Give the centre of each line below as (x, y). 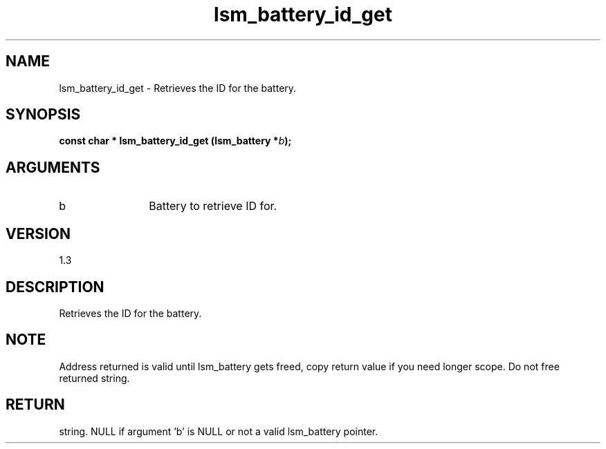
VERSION (38, 233)
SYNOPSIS (43, 115)
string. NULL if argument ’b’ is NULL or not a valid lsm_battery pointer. (219, 431)
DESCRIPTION (55, 287)
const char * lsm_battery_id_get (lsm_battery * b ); (175, 141)
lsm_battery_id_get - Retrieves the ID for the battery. (178, 88)
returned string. (94, 378)
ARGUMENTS (53, 167)
